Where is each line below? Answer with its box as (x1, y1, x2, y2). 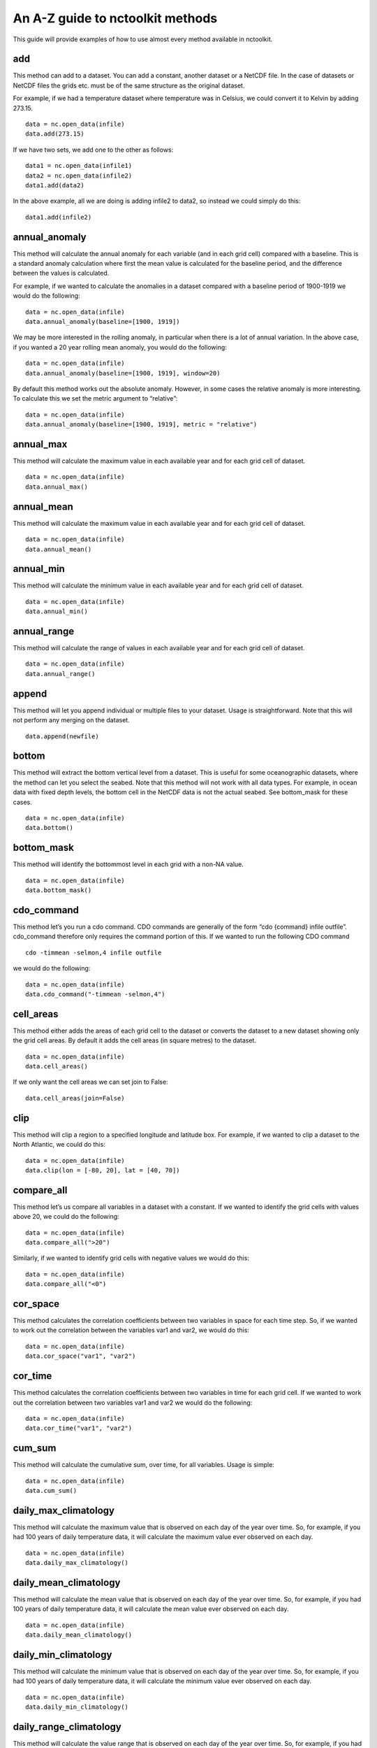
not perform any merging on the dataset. (13, 716, 130, 724)
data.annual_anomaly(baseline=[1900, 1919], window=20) (25, 369, 221, 377)
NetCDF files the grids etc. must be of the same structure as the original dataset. (13, 81, 245, 89)
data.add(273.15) (25, 130, 84, 138)
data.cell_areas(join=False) (25, 1094, 125, 1102)
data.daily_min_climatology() (25, 1703, 129, 1711)
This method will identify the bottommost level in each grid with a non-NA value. (13, 860, 244, 868)
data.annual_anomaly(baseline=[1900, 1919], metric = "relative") (25, 420, 258, 429)
